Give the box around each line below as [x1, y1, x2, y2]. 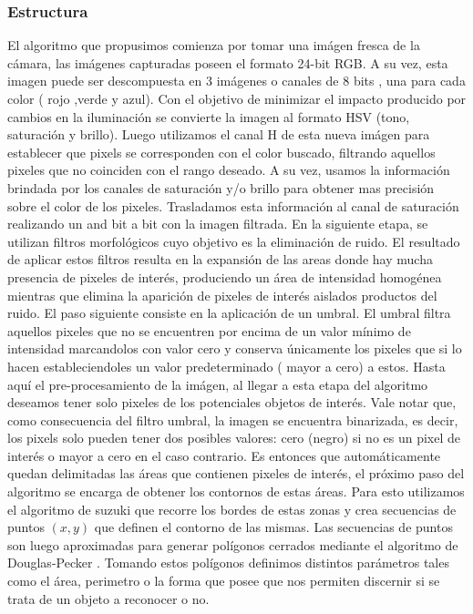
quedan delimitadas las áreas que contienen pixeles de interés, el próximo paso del [7, 464, 465, 483]
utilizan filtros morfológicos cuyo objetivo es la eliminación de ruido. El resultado [7, 231, 460, 251]
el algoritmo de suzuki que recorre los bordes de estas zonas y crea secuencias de [7, 499, 457, 518]
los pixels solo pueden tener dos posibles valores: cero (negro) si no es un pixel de [7, 428, 461, 447]
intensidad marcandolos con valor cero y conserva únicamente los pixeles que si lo [7, 339, 462, 358]
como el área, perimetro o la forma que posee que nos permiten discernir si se [7, 571, 440, 590]
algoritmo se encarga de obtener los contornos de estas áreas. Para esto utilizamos [7, 482, 465, 501]
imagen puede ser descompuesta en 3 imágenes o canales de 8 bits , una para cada [7, 71, 466, 90]
